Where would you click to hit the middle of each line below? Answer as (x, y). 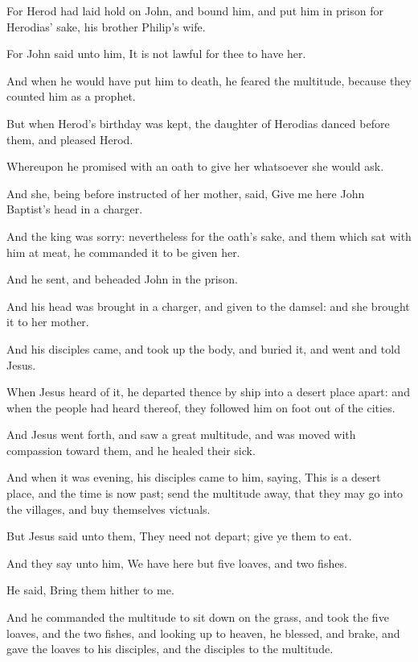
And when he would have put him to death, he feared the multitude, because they (209, 80)
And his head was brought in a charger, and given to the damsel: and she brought (208, 306)
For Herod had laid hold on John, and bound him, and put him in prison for (195, 10)
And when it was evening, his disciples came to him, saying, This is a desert (194, 477)
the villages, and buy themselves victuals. (109, 509)
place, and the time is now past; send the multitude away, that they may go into (205, 493)
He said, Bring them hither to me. (90, 590)
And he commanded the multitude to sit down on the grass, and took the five (198, 617)
